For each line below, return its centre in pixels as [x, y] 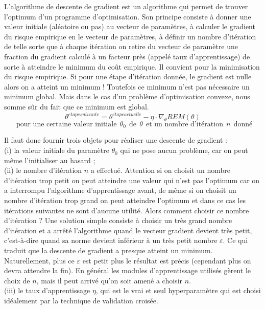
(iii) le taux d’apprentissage [47, 290]
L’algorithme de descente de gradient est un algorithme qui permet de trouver [126, 6]
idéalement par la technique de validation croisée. [81, 300]
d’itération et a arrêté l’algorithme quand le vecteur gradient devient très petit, [128, 230]
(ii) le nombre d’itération [43, 170]
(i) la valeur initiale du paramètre [57, 150]
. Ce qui [235, 240]
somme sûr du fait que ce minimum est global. [77, 106]
